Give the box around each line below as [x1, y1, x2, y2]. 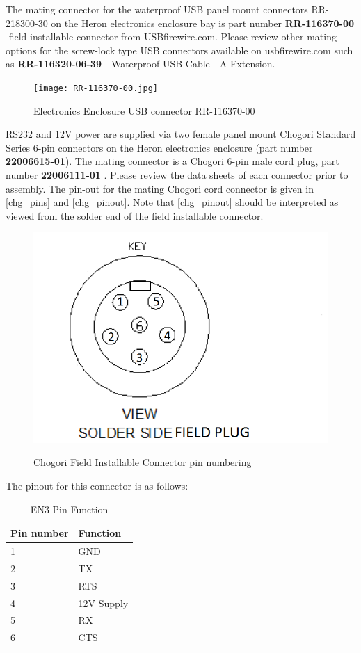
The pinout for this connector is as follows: [6, 478, 188, 493]
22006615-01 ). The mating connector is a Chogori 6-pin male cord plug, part [6, 154, 339, 168]
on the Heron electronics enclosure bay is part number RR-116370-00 [51, 15, 355, 30]
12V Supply [78, 595, 129, 610]
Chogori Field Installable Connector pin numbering [33, 455, 252, 469]
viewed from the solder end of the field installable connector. [6, 208, 264, 223]
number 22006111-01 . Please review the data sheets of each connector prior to [6, 168, 348, 182]
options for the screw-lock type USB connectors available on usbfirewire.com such [6, 42, 353, 57]
